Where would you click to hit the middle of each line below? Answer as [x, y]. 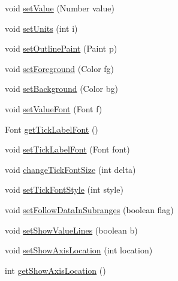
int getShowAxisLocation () [55, 270]
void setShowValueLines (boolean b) [71, 230]
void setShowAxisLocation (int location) [79, 250]
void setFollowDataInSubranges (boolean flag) [89, 209]
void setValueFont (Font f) [54, 108]
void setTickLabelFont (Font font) [67, 149]
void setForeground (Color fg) [60, 68]
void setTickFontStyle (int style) [64, 189]
